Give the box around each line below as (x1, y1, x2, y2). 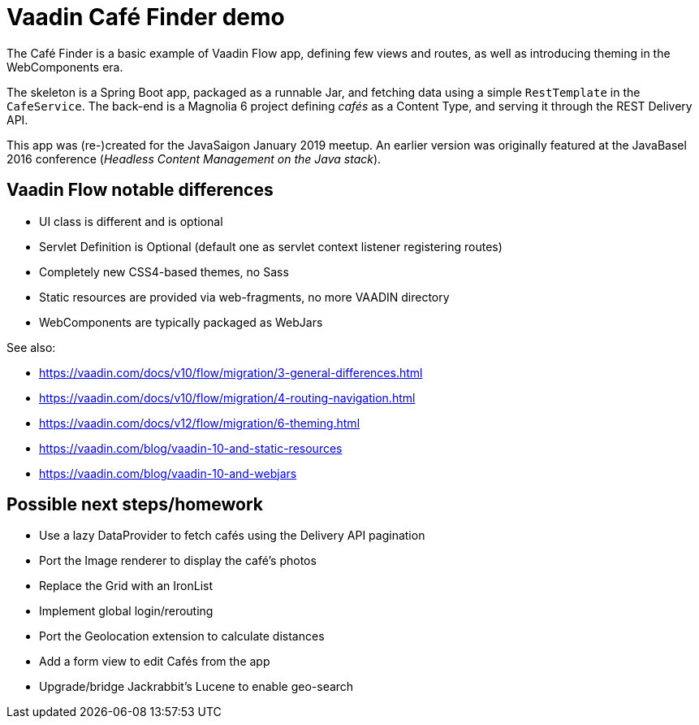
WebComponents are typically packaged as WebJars (39, 315, 323, 329)
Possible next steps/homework (6, 494, 263, 515)
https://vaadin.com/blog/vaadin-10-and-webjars (39, 466, 297, 480)
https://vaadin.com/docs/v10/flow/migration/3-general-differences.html (39, 365, 423, 380)
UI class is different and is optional (39, 214, 223, 228)
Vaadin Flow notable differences (6, 180, 274, 201)
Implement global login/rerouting (39, 604, 214, 619)
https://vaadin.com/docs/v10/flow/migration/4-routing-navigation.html (39, 390, 416, 405)
